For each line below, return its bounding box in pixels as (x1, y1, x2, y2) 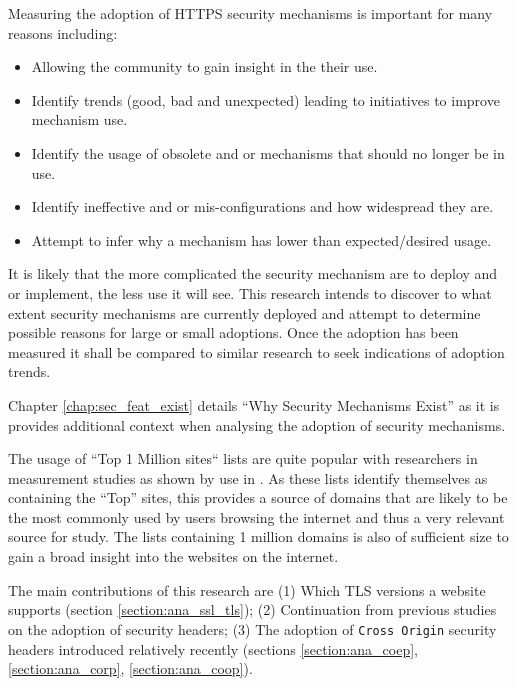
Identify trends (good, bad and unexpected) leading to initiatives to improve (31, 89, 500, 110)
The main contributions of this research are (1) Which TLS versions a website (8, 579, 486, 600)
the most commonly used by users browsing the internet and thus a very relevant (8, 506, 505, 527)
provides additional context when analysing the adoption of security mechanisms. (8, 414, 506, 435)
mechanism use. (31, 109, 128, 130)
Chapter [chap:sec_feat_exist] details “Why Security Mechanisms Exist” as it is (8, 394, 500, 415)
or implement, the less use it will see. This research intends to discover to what (8, 282, 492, 303)
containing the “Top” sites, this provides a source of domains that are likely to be (8, 487, 508, 508)
